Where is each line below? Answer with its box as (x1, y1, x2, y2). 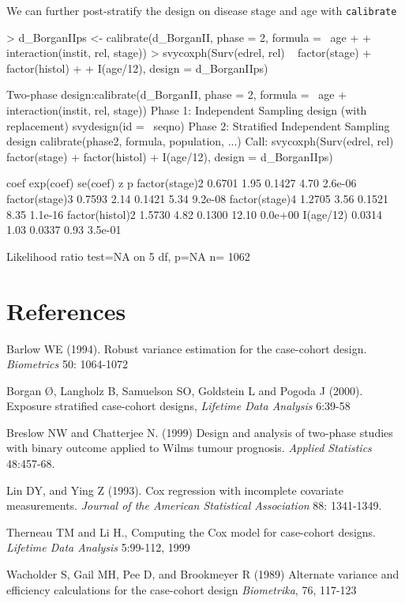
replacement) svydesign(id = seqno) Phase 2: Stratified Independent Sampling (6, 117, 390, 134)
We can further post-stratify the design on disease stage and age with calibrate (6, 2, 397, 18)
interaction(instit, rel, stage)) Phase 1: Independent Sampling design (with (6, 102, 367, 119)
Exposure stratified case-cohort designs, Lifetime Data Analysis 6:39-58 (6, 398, 351, 414)
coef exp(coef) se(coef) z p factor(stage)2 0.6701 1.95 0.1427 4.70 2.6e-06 (6, 175, 357, 191)
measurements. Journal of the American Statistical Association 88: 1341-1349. (6, 497, 382, 514)
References (6, 294, 126, 326)
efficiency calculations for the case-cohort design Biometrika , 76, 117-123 (6, 581, 357, 597)
